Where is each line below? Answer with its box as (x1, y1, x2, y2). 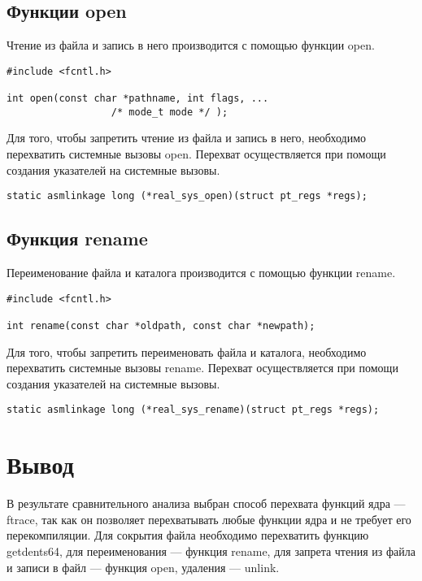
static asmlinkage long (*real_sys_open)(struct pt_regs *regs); (7, 190, 368, 202)
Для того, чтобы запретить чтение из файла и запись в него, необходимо (7, 129, 367, 146)
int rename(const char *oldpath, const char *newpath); (7, 319, 315, 332)
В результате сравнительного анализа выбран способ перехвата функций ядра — (7, 495, 406, 512)
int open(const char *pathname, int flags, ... (7, 93, 269, 105)
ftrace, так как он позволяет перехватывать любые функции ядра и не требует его (7, 510, 411, 527)
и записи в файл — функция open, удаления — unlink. (7, 558, 280, 575)
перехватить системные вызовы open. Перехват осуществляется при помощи (7, 145, 386, 163)
